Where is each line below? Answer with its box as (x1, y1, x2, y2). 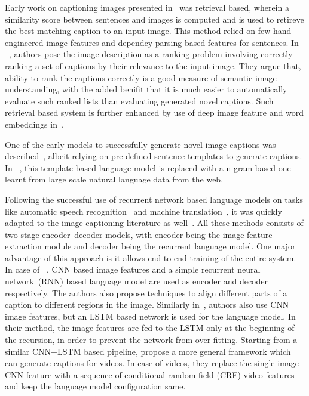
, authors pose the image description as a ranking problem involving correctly (9, 48, 293, 60)
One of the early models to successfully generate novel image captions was (5, 138, 276, 150)
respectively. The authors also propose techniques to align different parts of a (5, 286, 287, 299)
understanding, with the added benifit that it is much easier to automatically (5, 83, 287, 95)
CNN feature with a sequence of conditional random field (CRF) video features (5, 368, 295, 380)
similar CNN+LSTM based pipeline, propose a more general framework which (5, 345, 291, 357)
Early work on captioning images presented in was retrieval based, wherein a (5, 1, 289, 13)
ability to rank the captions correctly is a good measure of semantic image (5, 71, 277, 83)
